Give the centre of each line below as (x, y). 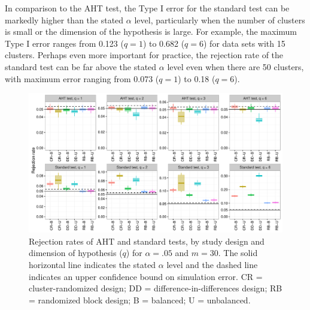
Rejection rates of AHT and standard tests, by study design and (147, 241)
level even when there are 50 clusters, (235, 66)
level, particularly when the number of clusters (220, 19)
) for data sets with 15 (244, 43)
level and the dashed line (212, 265)
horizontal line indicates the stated (92, 265)
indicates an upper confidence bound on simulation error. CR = (146, 276)
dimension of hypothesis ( (76, 253)
